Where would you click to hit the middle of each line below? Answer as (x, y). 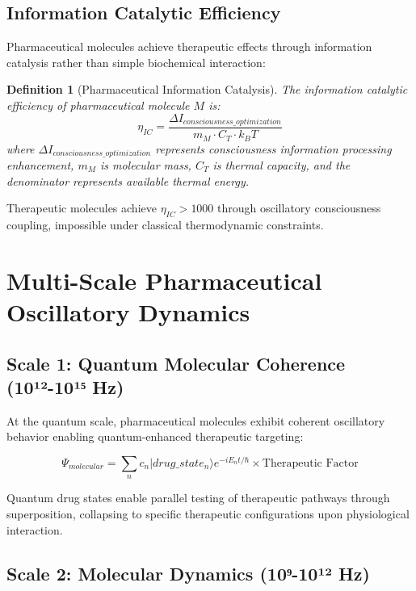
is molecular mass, (145, 164)
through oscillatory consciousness (299, 208)
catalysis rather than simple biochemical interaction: (136, 62)
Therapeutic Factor (310, 463)
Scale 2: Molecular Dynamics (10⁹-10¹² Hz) (188, 573)
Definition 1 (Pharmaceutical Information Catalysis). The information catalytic (207, 89)
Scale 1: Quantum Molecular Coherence (176, 363)
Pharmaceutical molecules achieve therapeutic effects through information (189, 46)
